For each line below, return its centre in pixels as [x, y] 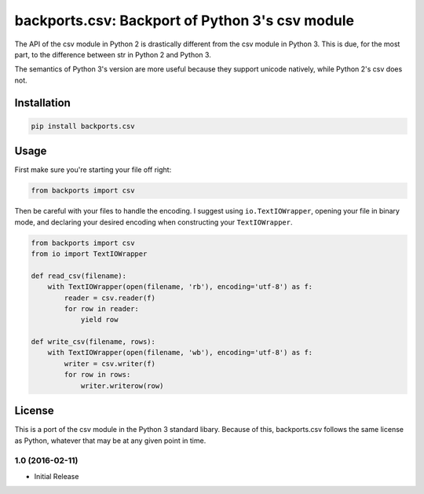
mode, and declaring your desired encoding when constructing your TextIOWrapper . [154, 222]
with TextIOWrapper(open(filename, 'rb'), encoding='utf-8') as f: [180, 287]
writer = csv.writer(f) [110, 364]
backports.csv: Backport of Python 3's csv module [185, 20]
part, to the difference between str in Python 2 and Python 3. [113, 54]
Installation [42, 102]
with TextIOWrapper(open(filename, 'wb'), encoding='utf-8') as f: [180, 353]
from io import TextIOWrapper [89, 254]
